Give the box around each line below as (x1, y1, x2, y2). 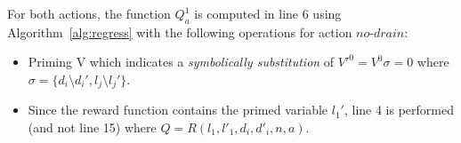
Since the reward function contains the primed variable (28, 100, 328, 119)
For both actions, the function (7, 4, 171, 22)
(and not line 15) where (28, 118, 157, 137)
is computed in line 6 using (194, 4, 342, 22)
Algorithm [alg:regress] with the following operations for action (7, 22, 352, 41)
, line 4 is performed (344, 100, 454, 119)
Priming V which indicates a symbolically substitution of (28, 52, 335, 71)
